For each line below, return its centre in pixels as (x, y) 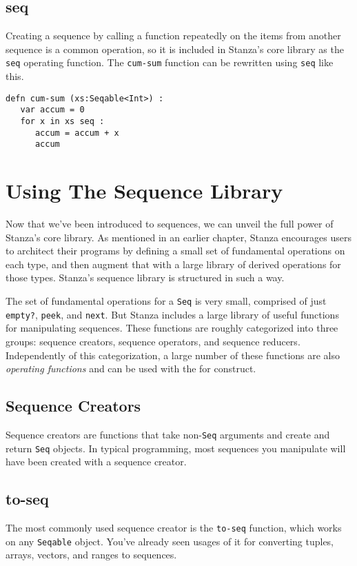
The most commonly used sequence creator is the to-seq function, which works (174, 528)
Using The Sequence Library (144, 191)
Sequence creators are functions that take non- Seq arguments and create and (168, 434)
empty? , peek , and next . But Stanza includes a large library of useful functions (172, 314)
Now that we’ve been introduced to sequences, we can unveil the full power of (170, 224)
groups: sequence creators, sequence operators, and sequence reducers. (153, 341)
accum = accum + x (77, 133)
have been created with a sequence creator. (96, 462)
